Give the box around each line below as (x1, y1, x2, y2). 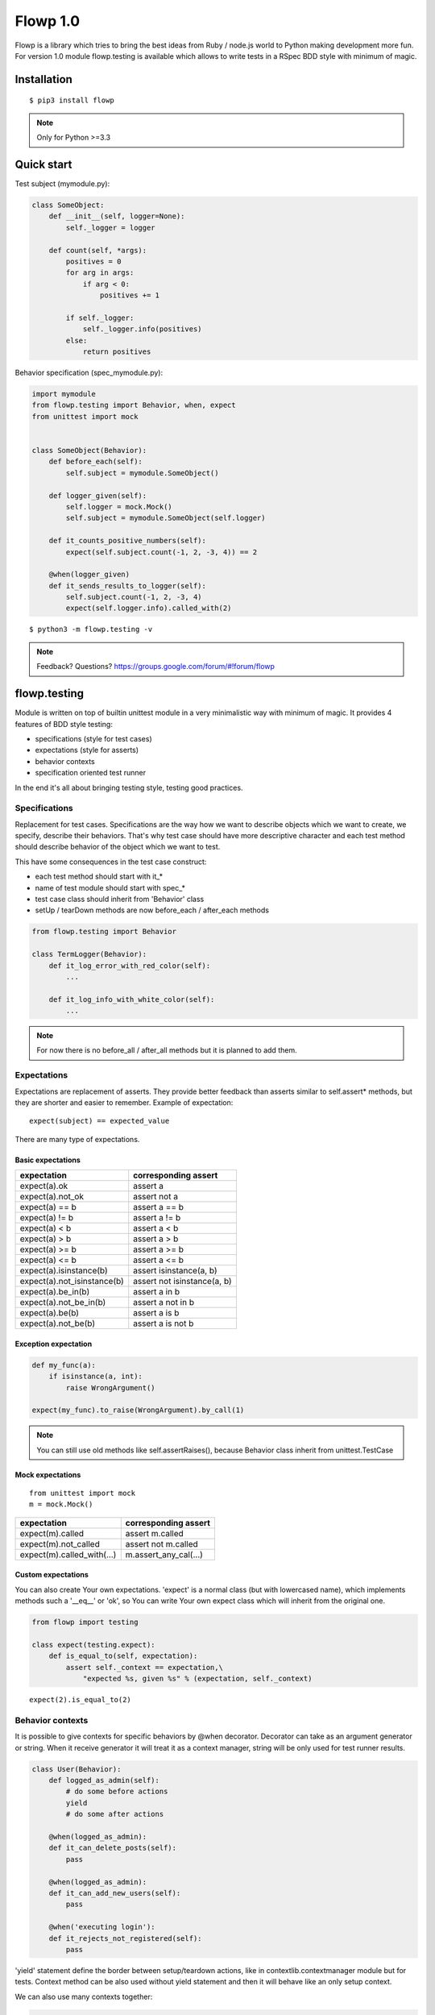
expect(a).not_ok (19, 1191, 85, 1203)
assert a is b (133, 1307, 180, 1319)
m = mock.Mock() (29, 1500, 93, 1509)
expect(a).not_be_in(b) (19, 1297, 106, 1308)
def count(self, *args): (48, 246, 147, 255)
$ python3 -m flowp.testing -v (29, 625, 153, 634)
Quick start (14, 157, 72, 171)
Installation (14, 73, 72, 86)
